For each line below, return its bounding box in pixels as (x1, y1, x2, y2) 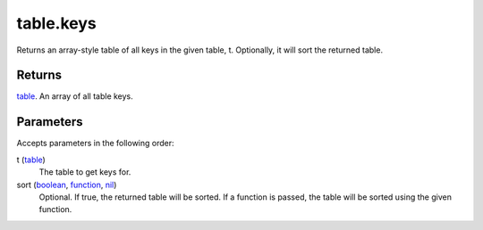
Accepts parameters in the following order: (16, 138, 174, 149)
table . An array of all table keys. (16, 91, 133, 102)
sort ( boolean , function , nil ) (16, 179, 117, 190)
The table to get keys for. (38, 167, 131, 177)
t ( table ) (16, 154, 47, 165)
